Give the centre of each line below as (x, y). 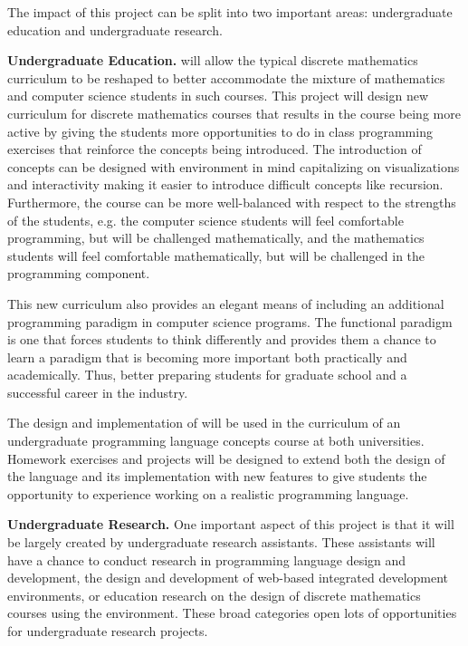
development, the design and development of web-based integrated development (228, 578)
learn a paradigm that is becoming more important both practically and (207, 357)
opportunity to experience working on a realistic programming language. (208, 493)
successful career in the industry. (98, 392)
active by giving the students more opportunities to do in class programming (220, 131)
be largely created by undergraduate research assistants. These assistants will (221, 542)
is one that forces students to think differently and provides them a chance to (222, 339)
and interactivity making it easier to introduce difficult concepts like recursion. (225, 184)
